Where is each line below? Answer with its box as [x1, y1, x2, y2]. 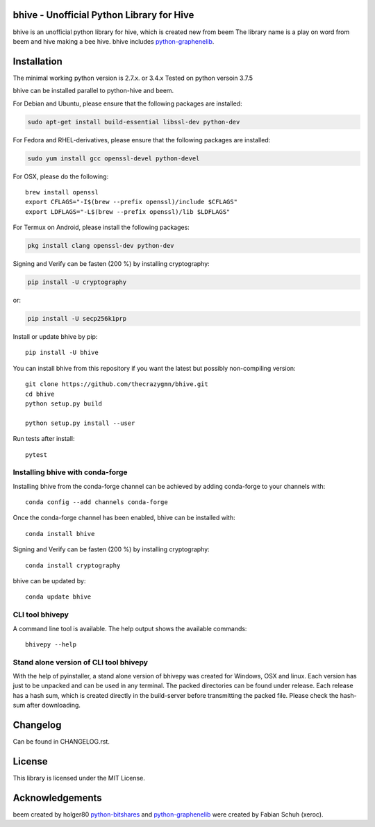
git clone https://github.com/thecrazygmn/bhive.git [25, 381, 208, 388]
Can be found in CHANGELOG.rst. [12, 737, 110, 746]
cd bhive [25, 390, 55, 398]
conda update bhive [25, 593, 92, 601]
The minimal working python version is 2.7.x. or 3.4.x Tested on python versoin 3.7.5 [12, 74, 253, 82]
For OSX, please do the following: [12, 172, 109, 181]
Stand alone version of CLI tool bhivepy [12, 657, 149, 667]
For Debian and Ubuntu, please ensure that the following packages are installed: [12, 99, 242, 108]
